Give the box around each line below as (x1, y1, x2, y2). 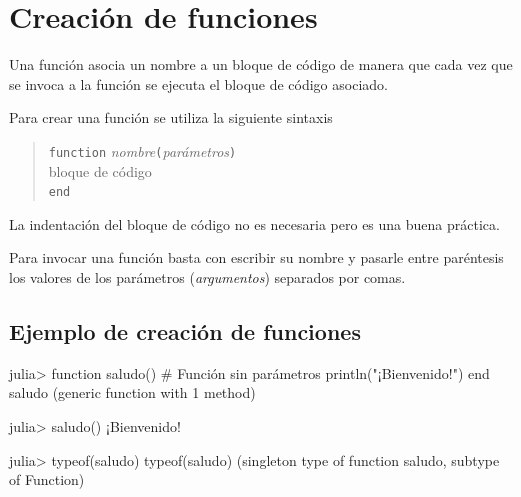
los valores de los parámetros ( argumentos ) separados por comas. (9, 267, 406, 287)
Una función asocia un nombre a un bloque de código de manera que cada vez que (9, 54, 513, 75)
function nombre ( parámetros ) (48, 140, 237, 161)
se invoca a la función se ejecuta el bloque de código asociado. (9, 73, 388, 94)
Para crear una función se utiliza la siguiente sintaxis (9, 107, 333, 128)
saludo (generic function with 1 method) (9, 382, 256, 403)
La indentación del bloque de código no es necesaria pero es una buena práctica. (9, 213, 500, 234)
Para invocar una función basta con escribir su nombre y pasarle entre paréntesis (9, 247, 504, 268)
